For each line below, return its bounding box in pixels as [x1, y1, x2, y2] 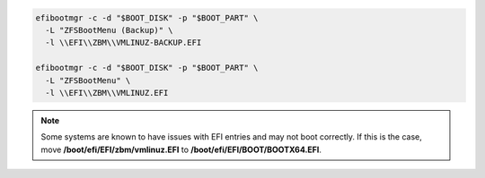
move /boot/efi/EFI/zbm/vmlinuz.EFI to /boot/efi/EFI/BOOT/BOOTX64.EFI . [40, 144, 322, 155]
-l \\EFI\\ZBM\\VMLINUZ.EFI [45, 88, 169, 97]
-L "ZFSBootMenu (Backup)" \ [45, 25, 174, 35]
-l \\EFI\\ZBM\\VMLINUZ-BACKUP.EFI [45, 38, 202, 48]
